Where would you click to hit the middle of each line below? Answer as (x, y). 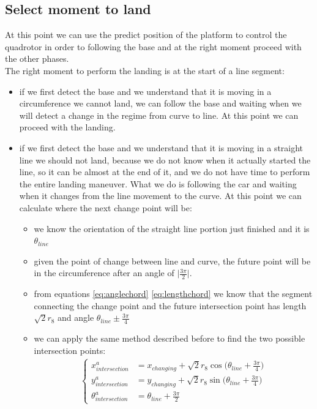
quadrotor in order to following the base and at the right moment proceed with (153, 46)
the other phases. (37, 58)
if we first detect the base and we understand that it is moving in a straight (161, 147)
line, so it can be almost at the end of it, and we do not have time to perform (165, 172)
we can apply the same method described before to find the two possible (170, 338)
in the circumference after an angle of (104, 273)
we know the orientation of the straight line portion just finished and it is (172, 228)
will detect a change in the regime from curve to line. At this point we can (159, 115)
